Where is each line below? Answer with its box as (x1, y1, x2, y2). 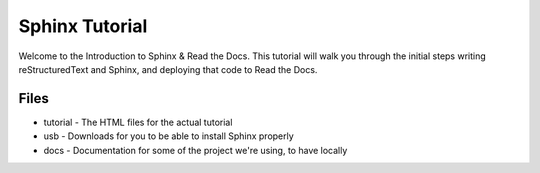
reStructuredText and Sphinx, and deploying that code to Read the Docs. (18, 63, 318, 75)
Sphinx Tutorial (18, 15, 148, 37)
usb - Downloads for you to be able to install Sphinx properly (43, 130, 294, 142)
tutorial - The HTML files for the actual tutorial (43, 116, 233, 128)
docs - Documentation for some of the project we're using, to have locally (43, 144, 348, 156)
